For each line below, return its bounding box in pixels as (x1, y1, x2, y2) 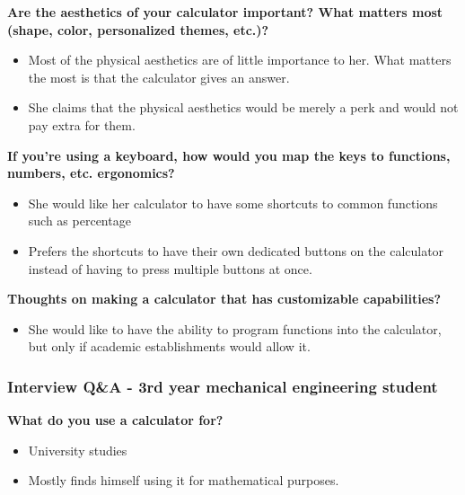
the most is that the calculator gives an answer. (28, 67, 290, 86)
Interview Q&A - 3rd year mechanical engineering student (7, 375, 438, 397)
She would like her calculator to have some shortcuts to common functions (28, 193, 438, 212)
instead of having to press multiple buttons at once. (28, 259, 312, 278)
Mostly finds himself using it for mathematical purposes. (28, 471, 339, 490)
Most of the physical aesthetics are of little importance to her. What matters (28, 50, 452, 69)
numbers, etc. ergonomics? (7, 164, 175, 182)
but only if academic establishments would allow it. (28, 337, 311, 356)
